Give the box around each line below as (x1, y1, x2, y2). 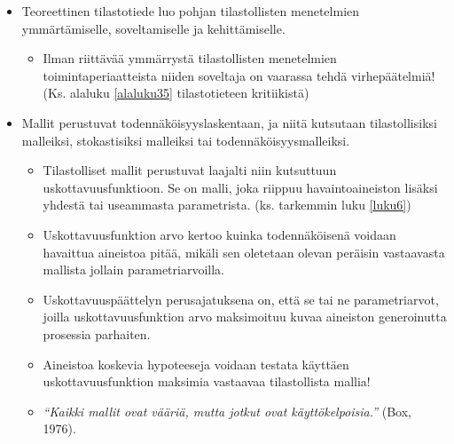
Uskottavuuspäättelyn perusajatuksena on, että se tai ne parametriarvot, (43, 289, 439, 308)
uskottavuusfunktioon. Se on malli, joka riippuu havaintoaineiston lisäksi (43, 178, 438, 196)
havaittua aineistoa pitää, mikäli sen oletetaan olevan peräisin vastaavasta (43, 242, 445, 261)
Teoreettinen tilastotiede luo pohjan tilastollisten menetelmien (21, 2, 360, 20)
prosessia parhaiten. (43, 324, 151, 343)
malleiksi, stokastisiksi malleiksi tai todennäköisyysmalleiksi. (21, 131, 350, 149)
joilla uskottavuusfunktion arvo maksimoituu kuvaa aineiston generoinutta (43, 307, 447, 326)
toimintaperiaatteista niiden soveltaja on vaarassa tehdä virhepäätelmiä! (43, 66, 435, 84)
